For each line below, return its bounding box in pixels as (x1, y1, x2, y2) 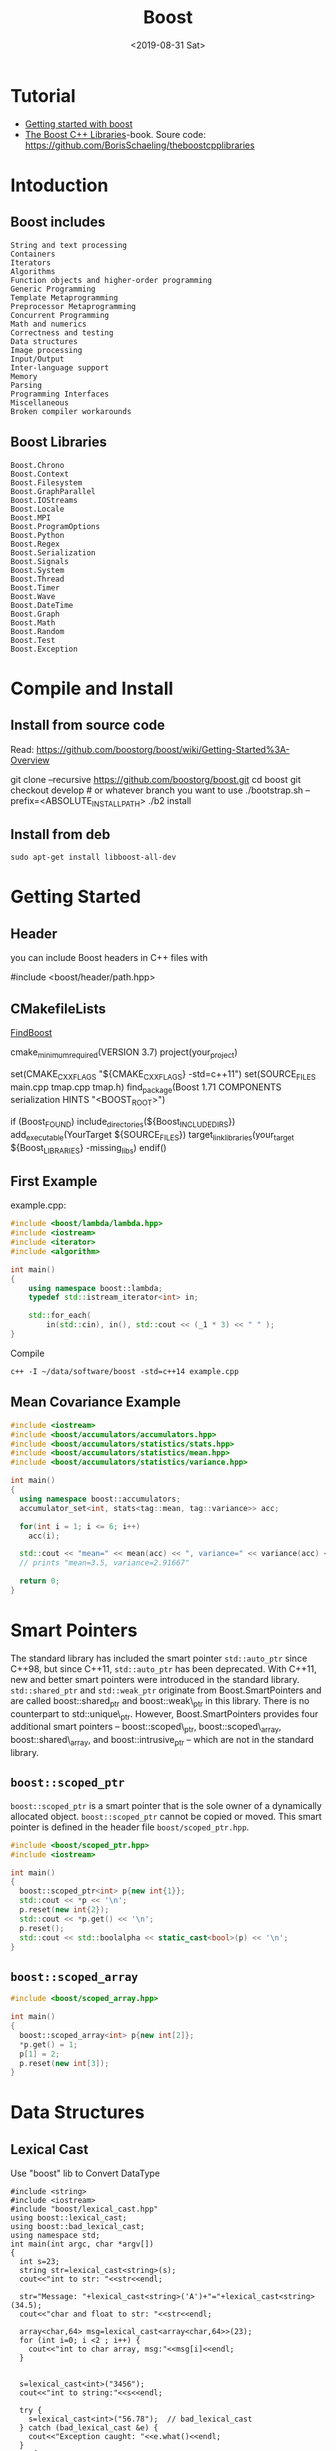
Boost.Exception (10, 644, 78, 654)
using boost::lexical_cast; (10, 2213, 128, 2223)
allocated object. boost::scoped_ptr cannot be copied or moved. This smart (10, 1810, 322, 1822)
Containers (10, 249, 56, 259)
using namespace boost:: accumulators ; (19, 1494, 182, 1504)
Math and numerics (10, 319, 87, 329)
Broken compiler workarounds (10, 406, 132, 416)
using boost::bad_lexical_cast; (10, 2222, 145, 2232)
